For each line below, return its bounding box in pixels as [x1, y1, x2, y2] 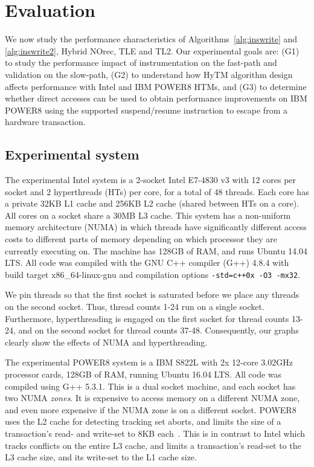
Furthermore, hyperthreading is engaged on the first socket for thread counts [5, 312, 289, 324]
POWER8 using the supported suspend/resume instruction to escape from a [5, 103, 287, 116]
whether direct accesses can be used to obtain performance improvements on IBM [5, 92, 307, 105]
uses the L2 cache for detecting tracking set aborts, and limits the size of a [5, 415, 281, 428]
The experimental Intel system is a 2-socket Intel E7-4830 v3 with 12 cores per [5, 173, 296, 186]
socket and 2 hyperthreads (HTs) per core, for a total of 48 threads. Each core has [5, 185, 309, 198]
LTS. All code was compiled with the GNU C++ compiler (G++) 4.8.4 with [5, 256, 289, 269]
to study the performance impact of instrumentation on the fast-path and [5, 56, 277, 69]
